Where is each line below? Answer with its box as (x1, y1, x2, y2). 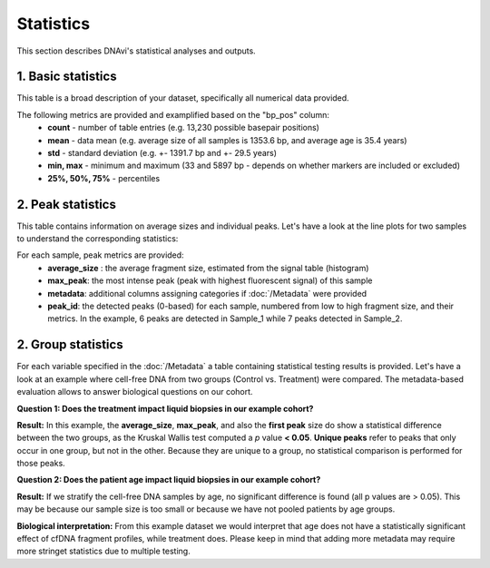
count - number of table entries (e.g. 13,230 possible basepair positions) (47, 122, 319, 133)
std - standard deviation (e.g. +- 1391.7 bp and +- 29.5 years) (47, 148, 277, 159)
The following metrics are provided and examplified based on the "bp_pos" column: (16, 109, 330, 120)
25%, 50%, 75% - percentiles (47, 172, 161, 183)
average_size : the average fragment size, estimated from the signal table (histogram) (47, 262, 369, 273)
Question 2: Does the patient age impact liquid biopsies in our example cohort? (16, 475, 321, 485)
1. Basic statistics (16, 69, 117, 84)
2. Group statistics (16, 337, 123, 353)
